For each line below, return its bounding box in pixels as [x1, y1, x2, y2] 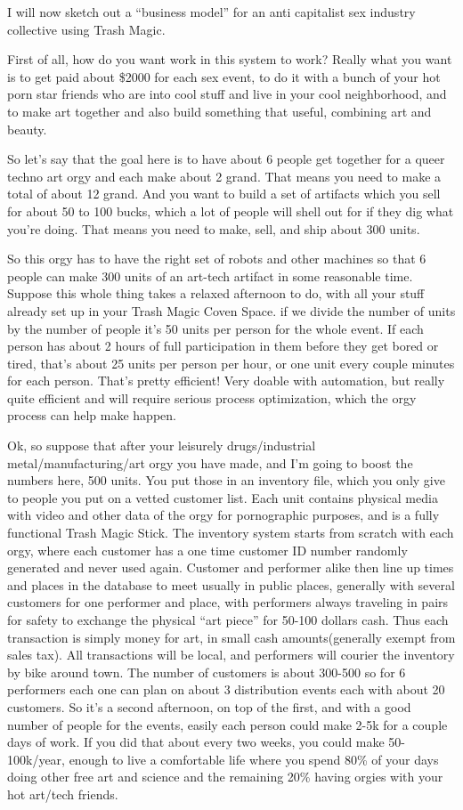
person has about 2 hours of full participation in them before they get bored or [7, 336, 439, 355]
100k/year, [7, 749, 65, 768]
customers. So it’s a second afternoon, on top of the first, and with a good [7, 697, 411, 716]
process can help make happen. [7, 406, 176, 425]
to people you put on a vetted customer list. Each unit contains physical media [7, 488, 438, 506]
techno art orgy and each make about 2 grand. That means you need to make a [7, 166, 442, 185]
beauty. [7, 119, 47, 138]
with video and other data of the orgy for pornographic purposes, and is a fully [7, 506, 440, 524]
